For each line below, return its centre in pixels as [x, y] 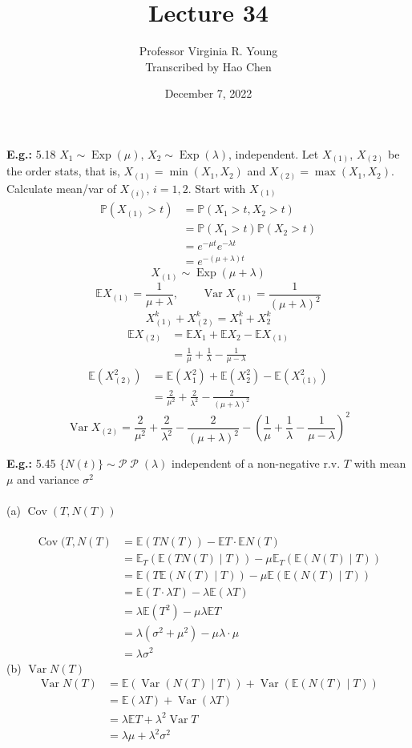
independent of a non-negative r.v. [256, 463]
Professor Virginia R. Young [208, 51]
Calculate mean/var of [61, 188]
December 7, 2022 [208, 93]
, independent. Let [274, 153]
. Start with [217, 188]
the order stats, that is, [63, 171]
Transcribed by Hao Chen [208, 66]
